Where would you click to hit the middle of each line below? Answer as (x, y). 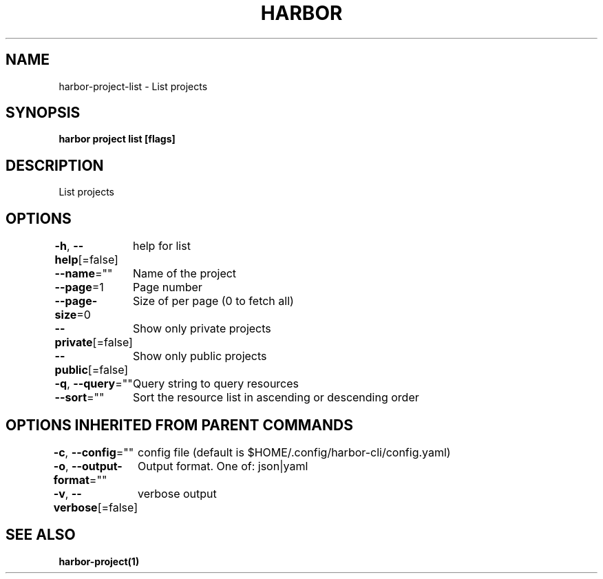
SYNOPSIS (43, 113)
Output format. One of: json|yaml (223, 466)
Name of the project (184, 274)
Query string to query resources (216, 384)
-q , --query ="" (94, 384)
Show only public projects (200, 356)
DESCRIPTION (55, 165)
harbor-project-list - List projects (133, 86)
